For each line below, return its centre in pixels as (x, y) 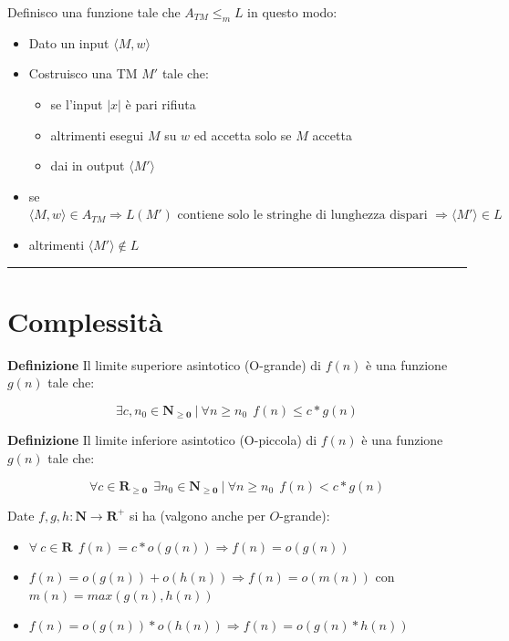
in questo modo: (292, 12)
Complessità (85, 320)
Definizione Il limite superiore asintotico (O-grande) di (164, 364)
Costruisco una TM (83, 73)
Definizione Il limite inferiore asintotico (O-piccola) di (162, 440)
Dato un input (69, 42)
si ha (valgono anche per (197, 515)
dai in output (88, 165)
